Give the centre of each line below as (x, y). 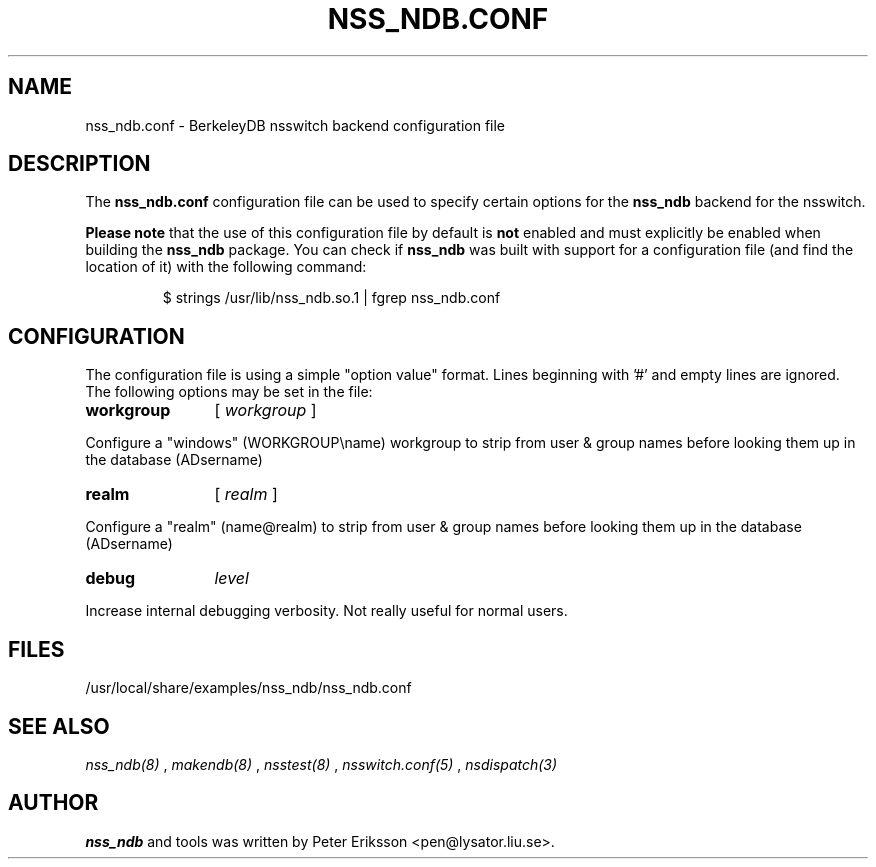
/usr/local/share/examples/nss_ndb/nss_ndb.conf (248, 688)
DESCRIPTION (79, 164)
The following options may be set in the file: (229, 392)
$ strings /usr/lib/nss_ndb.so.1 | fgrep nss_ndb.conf (331, 298)
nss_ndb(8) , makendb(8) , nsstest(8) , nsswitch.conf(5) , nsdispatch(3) (321, 764)
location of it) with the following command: (226, 267)
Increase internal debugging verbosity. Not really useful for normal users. (326, 611)
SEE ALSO (59, 726)
